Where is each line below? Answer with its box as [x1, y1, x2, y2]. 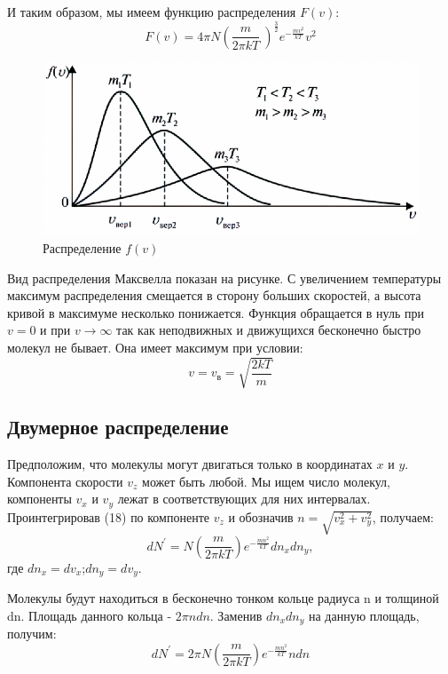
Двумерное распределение [7, 413, 229, 440]
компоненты [7, 489, 72, 508]
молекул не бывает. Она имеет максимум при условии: [7, 337, 303, 356]
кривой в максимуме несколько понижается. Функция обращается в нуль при [7, 303, 424, 321]
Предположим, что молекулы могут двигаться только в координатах [7, 455, 373, 473]
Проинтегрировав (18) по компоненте [7, 507, 209, 526]
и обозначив [228, 507, 294, 526]
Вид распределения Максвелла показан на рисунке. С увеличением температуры [7, 268, 442, 287]
